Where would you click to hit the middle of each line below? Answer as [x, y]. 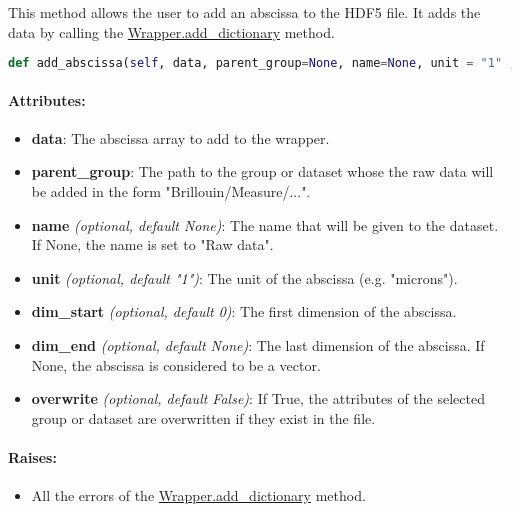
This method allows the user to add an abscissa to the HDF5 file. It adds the [244, 12]
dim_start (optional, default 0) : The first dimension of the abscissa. [244, 311]
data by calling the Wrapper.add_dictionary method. [171, 31]
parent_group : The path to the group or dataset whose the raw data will [262, 171]
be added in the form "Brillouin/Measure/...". [171, 191]
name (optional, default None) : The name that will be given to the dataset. [265, 224]
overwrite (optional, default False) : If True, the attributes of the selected [258, 398]
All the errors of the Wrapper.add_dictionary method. [198, 495]
